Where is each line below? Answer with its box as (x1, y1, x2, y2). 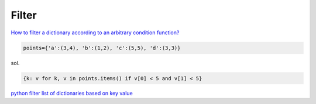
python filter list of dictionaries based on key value (11, 90, 133, 97)
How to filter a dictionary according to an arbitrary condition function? (11, 29, 180, 36)
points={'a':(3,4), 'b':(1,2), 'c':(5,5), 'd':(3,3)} (23, 44, 181, 51)
